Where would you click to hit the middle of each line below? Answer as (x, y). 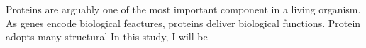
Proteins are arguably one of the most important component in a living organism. (183, 9)
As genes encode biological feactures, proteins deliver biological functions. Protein (183, 23)
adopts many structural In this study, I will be (107, 37)
